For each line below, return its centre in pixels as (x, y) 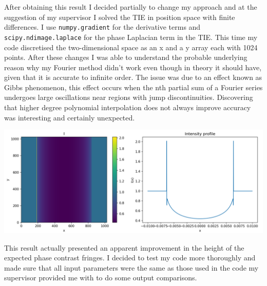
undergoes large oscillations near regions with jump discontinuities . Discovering (129, 97)
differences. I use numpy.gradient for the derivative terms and (102, 27)
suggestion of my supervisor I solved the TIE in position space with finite (120, 17)
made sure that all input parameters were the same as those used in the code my (131, 267)
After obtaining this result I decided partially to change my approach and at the (131, 7)
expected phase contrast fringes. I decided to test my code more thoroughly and (130, 258)
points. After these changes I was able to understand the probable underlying (126, 57)
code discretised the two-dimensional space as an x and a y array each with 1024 (131, 47)
